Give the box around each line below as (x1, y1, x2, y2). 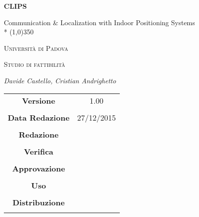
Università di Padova (4, 43, 68, 53)
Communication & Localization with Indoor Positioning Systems (4, 17, 195, 27)
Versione (22, 94, 56, 106)
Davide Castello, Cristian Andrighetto (4, 75, 116, 85)
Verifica (24, 145, 54, 157)
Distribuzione (12, 196, 65, 208)
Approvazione (12, 162, 65, 174)
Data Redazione (8, 111, 70, 123)
